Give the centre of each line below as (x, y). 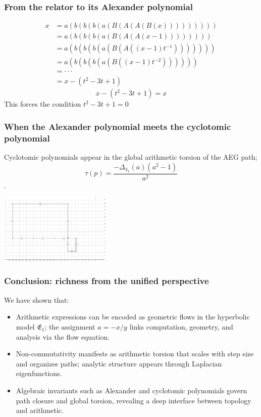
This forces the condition (43, 104)
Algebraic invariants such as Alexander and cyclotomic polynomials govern (132, 390)
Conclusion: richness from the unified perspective (107, 281)
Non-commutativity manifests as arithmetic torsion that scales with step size (135, 354)
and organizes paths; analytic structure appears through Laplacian (119, 363)
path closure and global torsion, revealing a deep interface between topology (134, 400)
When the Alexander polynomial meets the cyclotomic (118, 126)
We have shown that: (37, 299)
